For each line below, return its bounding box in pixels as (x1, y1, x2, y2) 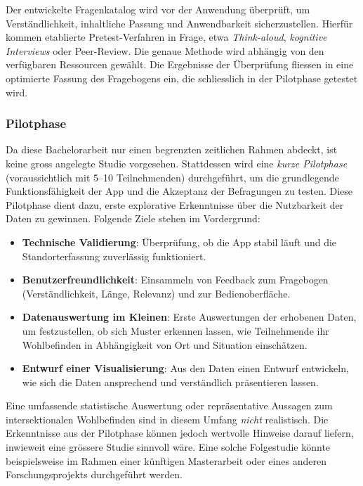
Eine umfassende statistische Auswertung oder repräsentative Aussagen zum (6, 398, 333, 413)
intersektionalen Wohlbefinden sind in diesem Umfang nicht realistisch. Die (6, 411, 329, 426)
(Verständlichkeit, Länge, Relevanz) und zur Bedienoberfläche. (22, 286, 291, 300)
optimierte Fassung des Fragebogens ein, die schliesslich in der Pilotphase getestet (6, 70, 358, 85)
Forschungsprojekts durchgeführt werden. (6, 467, 183, 482)
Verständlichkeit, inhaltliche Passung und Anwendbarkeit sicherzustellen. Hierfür (6, 15, 353, 30)
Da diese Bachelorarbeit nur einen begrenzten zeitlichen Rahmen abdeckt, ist (6, 142, 338, 157)
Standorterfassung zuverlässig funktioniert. (22, 248, 206, 263)
